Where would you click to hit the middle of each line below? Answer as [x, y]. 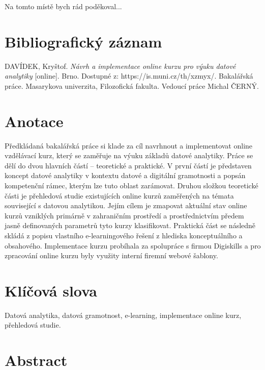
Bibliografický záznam [83, 41]
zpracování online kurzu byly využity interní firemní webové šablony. [111, 255]
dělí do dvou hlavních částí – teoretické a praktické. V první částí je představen [128, 165]
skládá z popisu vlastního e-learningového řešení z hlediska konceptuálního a [124, 235]
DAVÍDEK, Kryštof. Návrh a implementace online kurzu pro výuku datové [120, 66]
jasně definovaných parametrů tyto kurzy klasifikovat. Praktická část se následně [130, 225]
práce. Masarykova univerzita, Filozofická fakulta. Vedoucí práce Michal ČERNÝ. [132, 85]
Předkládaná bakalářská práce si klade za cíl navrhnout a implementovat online [129, 145]
